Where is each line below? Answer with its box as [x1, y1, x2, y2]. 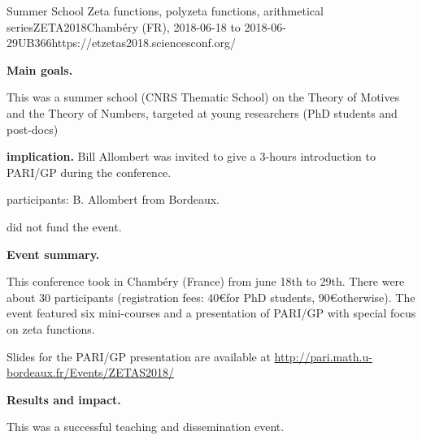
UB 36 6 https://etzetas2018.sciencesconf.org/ [18, 34, 237, 51]
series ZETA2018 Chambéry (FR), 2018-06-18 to [7, 18, 241, 35]
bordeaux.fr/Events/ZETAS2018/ [7, 364, 174, 381]
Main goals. [7, 61, 73, 78]
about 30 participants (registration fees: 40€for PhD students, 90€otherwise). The [7, 288, 415, 305]
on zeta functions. [7, 320, 95, 337]
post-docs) [7, 120, 59, 137]
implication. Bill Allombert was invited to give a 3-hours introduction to [7, 148, 376, 165]
